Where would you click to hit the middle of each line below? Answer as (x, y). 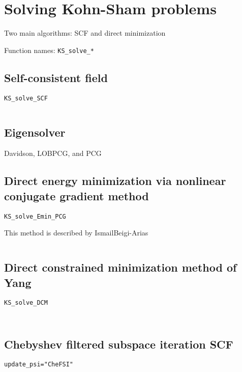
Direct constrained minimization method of (120, 267)
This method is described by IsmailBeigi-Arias (76, 233)
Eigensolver (35, 132)
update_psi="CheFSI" (39, 365)
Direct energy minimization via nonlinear (115, 181)
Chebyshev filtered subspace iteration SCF (119, 344)
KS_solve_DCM (26, 303)
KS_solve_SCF (26, 98)
